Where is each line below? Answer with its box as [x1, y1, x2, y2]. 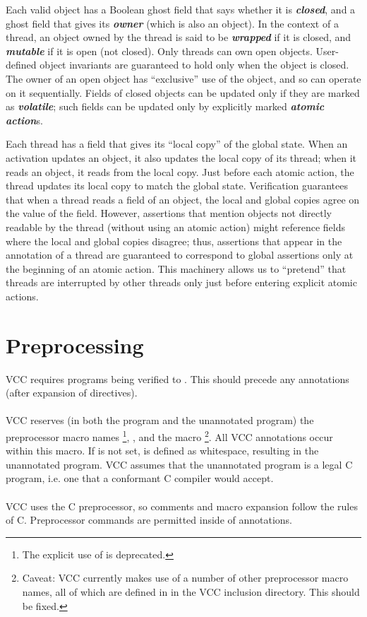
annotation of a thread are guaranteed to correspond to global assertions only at [6, 247, 354, 262]
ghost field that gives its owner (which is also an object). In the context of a [6, 16, 339, 30]
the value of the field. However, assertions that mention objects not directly [6, 206, 332, 221]
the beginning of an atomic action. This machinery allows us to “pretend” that [6, 261, 347, 276]
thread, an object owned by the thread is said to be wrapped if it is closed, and [6, 30, 351, 45]
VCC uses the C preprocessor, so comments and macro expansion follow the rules [6, 498, 358, 513]
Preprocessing [6, 330, 144, 359]
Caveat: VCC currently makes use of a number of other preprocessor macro [22, 570, 349, 585]
